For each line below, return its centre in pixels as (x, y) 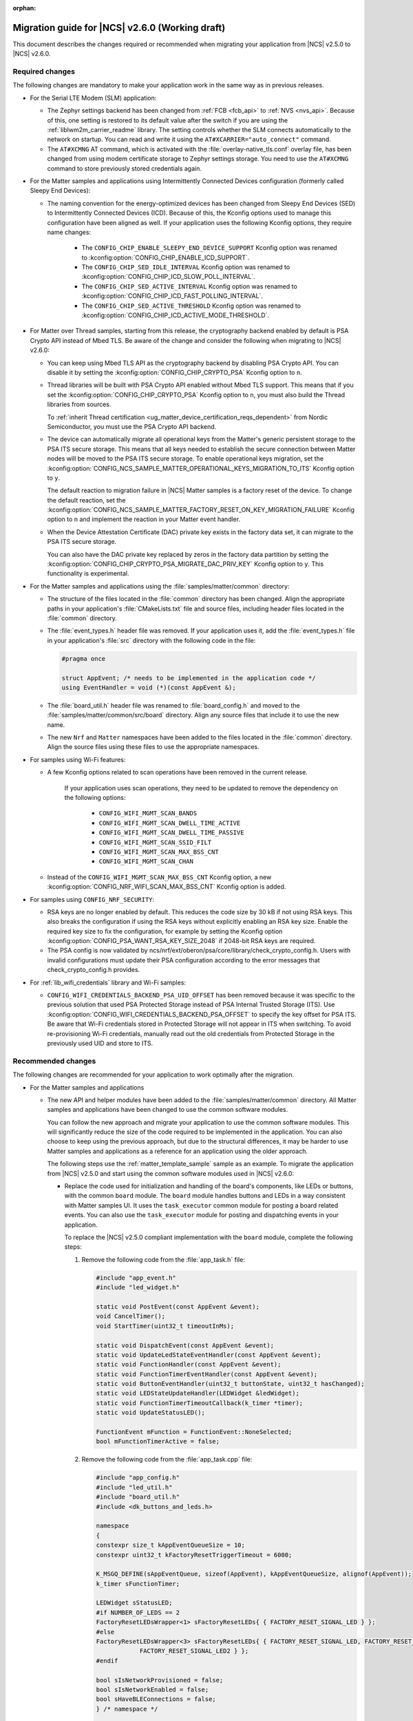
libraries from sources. (79, 404)
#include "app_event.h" (136, 1278)
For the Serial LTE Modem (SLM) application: (93, 98)
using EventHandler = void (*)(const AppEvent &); (149, 687)
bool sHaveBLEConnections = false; (156, 1699)
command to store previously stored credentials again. (125, 168)
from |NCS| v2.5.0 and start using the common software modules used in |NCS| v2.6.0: (171, 1173)
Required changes (44, 72)
